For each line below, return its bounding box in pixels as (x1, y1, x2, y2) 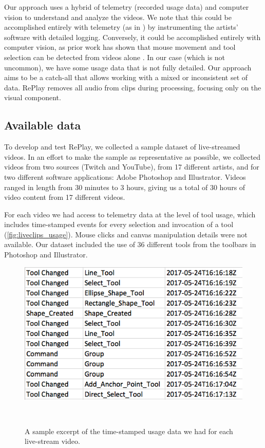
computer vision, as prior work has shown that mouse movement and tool (4, 42, 236, 52)
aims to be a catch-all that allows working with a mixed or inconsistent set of (4, 72, 248, 83)
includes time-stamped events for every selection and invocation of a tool (4, 219, 234, 230)
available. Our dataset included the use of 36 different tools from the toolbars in (4, 239, 256, 250)
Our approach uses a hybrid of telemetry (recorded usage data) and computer (4, 2, 249, 12)
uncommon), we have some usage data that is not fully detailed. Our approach (4, 62, 252, 72)
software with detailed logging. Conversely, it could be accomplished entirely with (4, 31, 261, 42)
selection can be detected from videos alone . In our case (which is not (4, 51, 225, 62)
